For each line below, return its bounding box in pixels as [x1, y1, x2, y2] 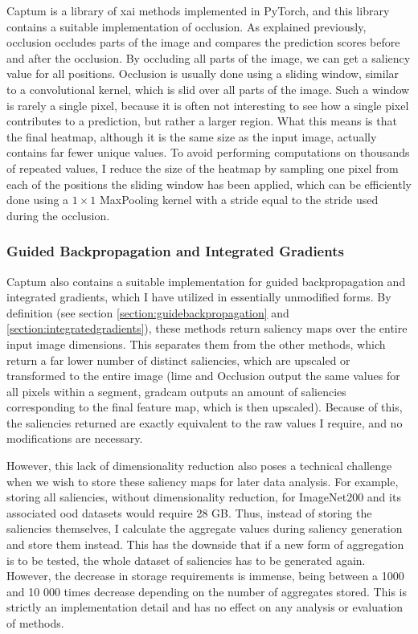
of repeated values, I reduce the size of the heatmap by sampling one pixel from [6, 159, 399, 176]
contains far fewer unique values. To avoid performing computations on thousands [6, 144, 410, 161]
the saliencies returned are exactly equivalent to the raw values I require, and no [6, 414, 403, 431]
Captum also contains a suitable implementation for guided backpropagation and [6, 272, 406, 289]
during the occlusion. [6, 207, 110, 223]
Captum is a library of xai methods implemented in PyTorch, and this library [6, 2, 390, 18]
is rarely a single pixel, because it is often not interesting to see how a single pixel [6, 96, 409, 113]
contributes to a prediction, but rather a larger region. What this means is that [6, 112, 397, 129]
